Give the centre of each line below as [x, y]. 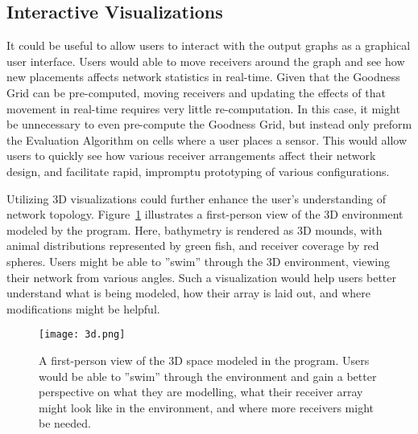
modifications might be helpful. [83, 308]
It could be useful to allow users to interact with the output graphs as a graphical [209, 45]
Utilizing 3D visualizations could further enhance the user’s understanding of [196, 198]
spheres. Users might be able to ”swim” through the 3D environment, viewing [198, 261]
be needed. [65, 423]
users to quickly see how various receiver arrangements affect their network [191, 156]
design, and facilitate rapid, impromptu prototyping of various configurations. [198, 171]
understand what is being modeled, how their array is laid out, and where [188, 293]
